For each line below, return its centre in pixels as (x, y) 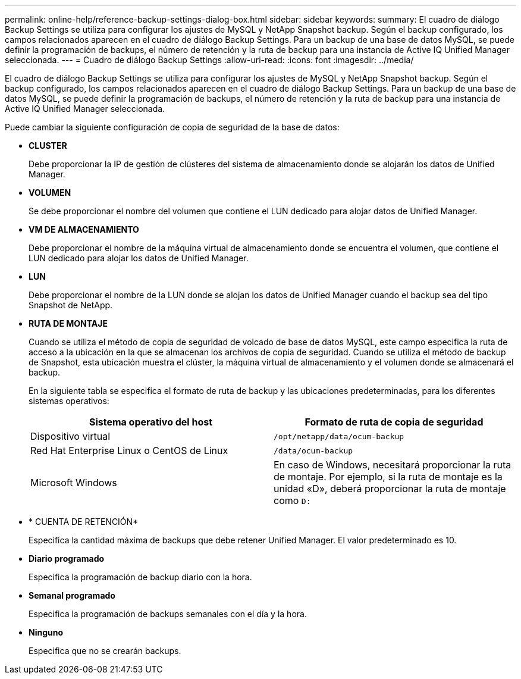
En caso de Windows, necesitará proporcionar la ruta (393, 465)
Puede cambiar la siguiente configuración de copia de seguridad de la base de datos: (172, 127)
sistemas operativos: (69, 401)
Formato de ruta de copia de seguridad (394, 422)
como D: (292, 500)
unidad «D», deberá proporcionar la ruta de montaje (390, 489)
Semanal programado (72, 595)
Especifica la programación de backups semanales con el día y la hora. (168, 614)
